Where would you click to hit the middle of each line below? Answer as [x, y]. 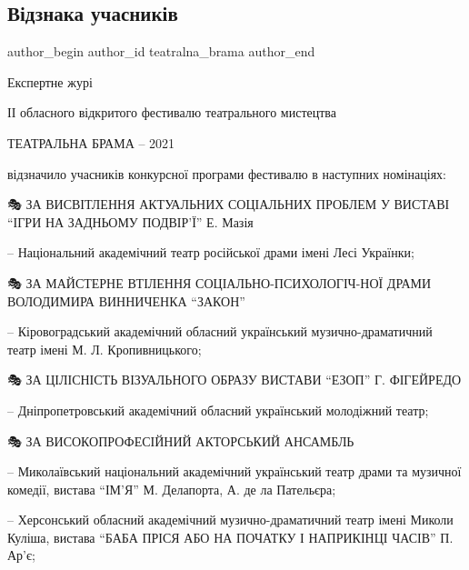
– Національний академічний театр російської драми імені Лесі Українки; [211, 252]
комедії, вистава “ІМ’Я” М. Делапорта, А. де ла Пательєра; [172, 489]
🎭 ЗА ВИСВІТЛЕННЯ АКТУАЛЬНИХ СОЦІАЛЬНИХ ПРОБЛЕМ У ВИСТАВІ [229, 204]
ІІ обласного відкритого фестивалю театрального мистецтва [172, 112]
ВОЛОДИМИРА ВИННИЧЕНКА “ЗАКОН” [126, 300]
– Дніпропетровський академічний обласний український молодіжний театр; [218, 410]
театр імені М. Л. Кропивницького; [105, 349]
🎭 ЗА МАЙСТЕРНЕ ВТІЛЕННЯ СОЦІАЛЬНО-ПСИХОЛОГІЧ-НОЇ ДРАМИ [220, 282]
